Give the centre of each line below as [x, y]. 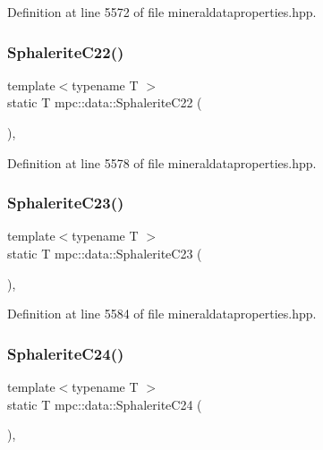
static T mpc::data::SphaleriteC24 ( [105, 404]
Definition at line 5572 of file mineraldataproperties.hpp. [162, 12]
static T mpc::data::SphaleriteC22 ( [105, 102]
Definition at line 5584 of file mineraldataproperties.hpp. [162, 314]
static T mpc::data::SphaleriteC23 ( [105, 253]
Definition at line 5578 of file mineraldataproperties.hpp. [162, 162]
